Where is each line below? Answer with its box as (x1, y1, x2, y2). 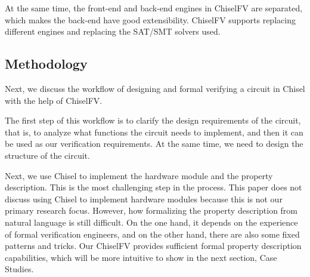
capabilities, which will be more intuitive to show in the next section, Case (5, 251, 277, 263)
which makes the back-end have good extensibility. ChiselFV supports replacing (5, 13, 296, 26)
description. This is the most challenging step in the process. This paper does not (5, 181, 302, 193)
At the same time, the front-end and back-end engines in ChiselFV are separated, (5, 2, 303, 14)
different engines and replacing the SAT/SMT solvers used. (5, 25, 221, 38)
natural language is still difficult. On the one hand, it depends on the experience (5, 216, 298, 228)
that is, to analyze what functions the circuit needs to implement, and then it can (5, 125, 303, 138)
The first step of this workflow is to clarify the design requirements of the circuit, (5, 114, 301, 127)
